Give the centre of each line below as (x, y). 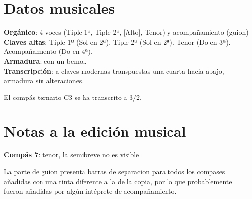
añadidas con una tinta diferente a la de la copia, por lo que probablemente (118, 181)
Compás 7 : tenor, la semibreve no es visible (72, 155)
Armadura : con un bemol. (45, 61)
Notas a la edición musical (95, 131)
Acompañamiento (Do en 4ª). (48, 51)
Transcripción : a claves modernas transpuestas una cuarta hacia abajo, (114, 71)
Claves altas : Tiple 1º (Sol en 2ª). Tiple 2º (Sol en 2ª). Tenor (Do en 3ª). (117, 41)
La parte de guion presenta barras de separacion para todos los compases (115, 171)
